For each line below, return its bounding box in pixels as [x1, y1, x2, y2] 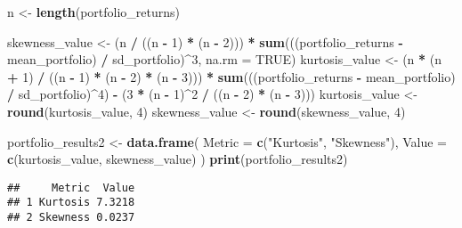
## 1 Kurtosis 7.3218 [7, 196, 135, 209]
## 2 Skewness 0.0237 [7, 211, 135, 224]
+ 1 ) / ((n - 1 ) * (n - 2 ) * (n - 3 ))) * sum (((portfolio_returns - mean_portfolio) [7, 67, 456, 85]
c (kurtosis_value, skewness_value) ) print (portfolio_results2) [7, 150, 348, 168]
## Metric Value [7, 181, 135, 194]
